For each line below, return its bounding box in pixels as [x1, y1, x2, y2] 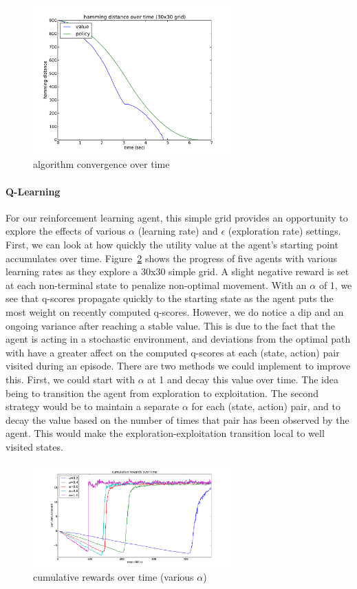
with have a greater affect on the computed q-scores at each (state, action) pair [6, 345, 340, 359]
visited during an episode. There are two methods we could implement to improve [6, 358, 351, 373]
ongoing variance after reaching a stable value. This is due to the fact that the [6, 318, 336, 332]
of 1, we [318, 277, 352, 292]
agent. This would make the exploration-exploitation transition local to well [6, 426, 325, 440]
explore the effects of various [6, 224, 126, 238]
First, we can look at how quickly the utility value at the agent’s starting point [6, 237, 338, 252]
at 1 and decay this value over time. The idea [147, 372, 339, 386]
